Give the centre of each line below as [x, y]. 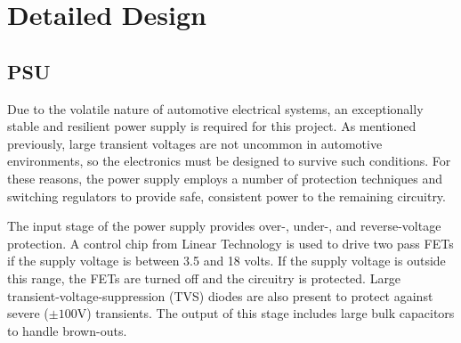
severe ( [28, 313]
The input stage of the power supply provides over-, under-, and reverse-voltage [224, 226]
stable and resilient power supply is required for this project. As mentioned [212, 126]
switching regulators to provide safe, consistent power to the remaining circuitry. [226, 196]
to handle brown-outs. [67, 330]
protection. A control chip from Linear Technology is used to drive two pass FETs [230, 243]
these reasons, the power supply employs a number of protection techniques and [225, 178]
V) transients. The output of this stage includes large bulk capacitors [266, 313]
